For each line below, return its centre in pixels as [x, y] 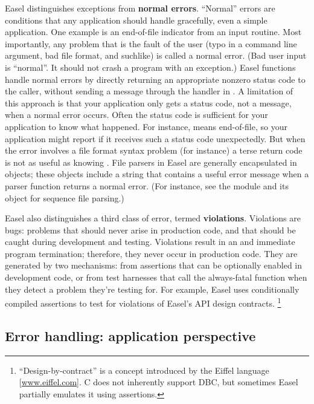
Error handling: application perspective [130, 335]
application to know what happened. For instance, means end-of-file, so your [146, 126]
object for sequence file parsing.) [65, 197]
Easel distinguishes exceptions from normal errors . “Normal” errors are [140, 8]
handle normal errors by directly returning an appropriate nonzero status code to [155, 79]
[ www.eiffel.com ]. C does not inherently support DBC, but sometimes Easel [159, 382]
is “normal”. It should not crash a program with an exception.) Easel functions [150, 67]
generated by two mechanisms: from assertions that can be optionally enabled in [154, 265]
